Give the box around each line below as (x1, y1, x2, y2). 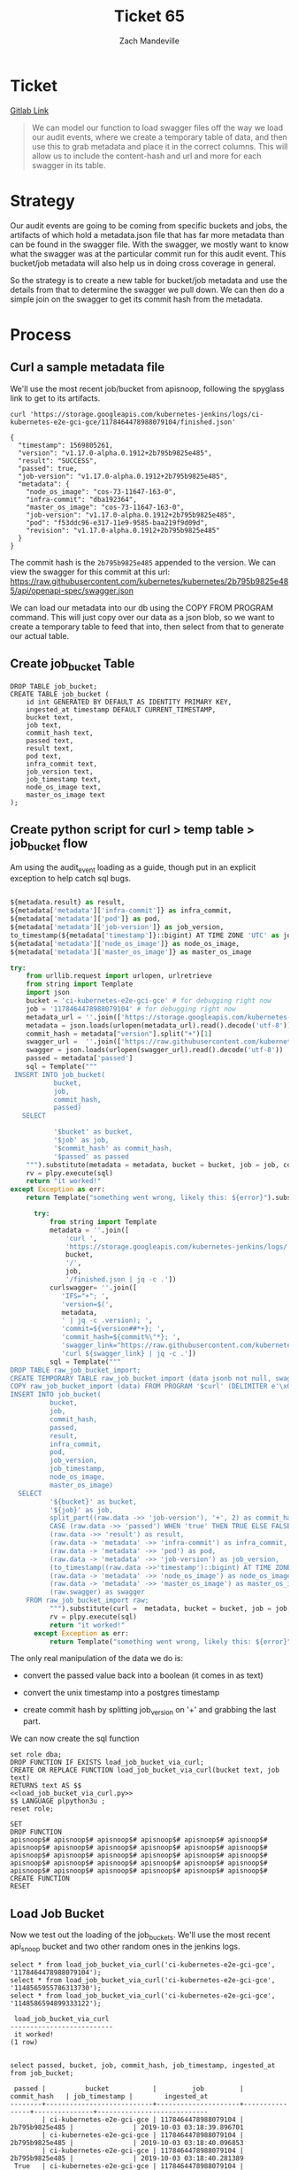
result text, (26, 743, 74, 753)
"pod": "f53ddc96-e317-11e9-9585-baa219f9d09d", (26, 518, 209, 527)
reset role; (10, 1804, 54, 1813)
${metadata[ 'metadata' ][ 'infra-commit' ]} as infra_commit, (10, 906, 233, 915)
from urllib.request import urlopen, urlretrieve (26, 972, 213, 981)
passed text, (26, 736, 74, 745)
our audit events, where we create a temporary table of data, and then (31, 131, 288, 142)
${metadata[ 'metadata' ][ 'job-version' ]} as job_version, (10, 923, 225, 932)
